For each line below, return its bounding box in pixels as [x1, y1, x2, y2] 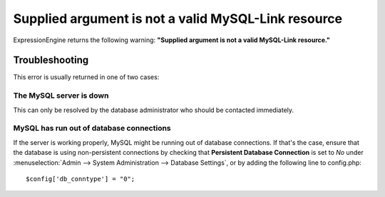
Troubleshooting [13, 54, 89, 66]
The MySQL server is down [13, 91, 109, 101]
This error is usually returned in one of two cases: [13, 73, 160, 81]
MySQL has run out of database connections [13, 123, 171, 133]
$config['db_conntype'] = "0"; [26, 175, 135, 183]
